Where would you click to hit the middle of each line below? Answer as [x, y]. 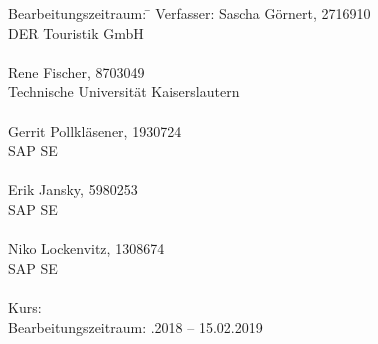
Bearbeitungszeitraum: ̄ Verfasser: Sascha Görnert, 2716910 [189, 13]
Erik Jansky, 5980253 [73, 189]
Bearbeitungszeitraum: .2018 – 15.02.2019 [135, 326]
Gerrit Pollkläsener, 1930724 [95, 130]
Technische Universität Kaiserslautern [124, 91]
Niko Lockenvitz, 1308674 [86, 248]
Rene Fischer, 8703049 [76, 71]
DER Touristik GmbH [76, 32]
